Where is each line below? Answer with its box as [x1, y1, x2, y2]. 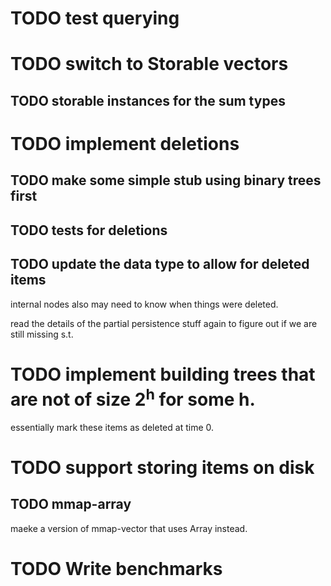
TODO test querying [10, 7, 180, 30]
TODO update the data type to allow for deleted [10, 256, 310, 273]
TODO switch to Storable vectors [10, 53, 289, 76]
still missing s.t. [10, 328, 74, 340]
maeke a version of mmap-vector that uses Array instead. [10, 522, 248, 534]
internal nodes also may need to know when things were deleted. [10, 298, 279, 310]
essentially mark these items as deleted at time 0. [10, 421, 215, 433]
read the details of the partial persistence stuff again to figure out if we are [10, 317, 318, 329]
